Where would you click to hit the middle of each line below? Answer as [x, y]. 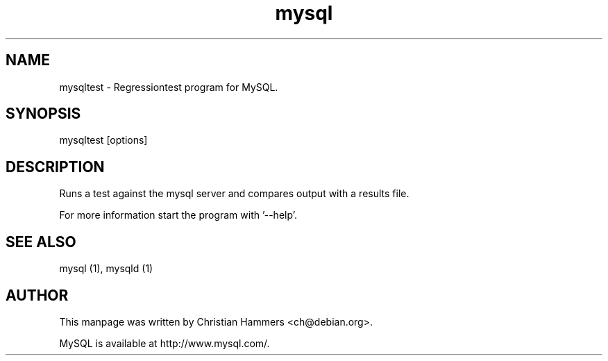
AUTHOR [37, 295]
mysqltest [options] [103, 140]
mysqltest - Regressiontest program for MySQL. [169, 87]
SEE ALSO [41, 242]
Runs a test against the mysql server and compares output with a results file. [234, 194]
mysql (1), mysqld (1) [106, 269]
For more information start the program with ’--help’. [178, 215]
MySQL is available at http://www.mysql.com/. [164, 343]
